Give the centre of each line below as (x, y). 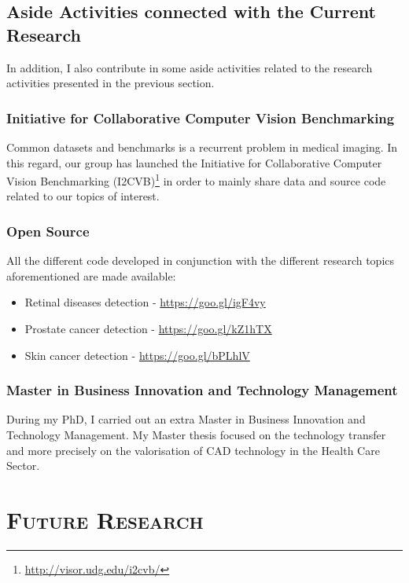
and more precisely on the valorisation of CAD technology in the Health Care (193, 450)
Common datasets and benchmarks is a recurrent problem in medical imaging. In (202, 147)
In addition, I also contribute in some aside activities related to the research (190, 67)
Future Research (105, 519)
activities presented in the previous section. (111, 83)
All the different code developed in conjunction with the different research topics (201, 260)
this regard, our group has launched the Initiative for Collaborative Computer (194, 162)
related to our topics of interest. (83, 196)
